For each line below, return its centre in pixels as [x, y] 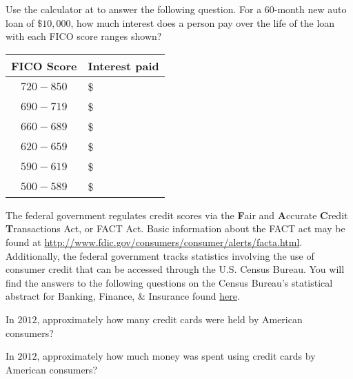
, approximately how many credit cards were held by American [170, 319]
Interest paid [123, 65]
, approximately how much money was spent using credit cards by [176, 356]
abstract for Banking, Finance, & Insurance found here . [123, 296]
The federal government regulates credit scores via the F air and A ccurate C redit [177, 215]
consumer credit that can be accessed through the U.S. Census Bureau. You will [175, 269]
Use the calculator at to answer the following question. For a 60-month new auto [176, 9]
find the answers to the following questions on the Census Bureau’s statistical [169, 282]
